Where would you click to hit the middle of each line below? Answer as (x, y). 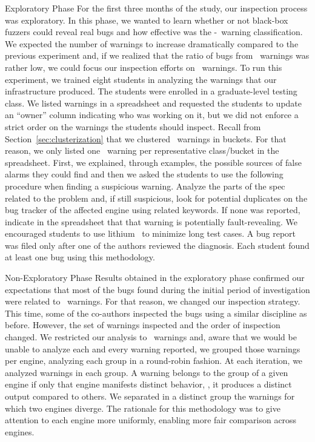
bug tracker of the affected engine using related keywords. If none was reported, (153, 210)
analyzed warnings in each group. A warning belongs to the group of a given (147, 372)
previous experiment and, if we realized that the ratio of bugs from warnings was (157, 55)
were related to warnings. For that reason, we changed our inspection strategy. (153, 301)
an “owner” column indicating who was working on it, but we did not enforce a (152, 115)
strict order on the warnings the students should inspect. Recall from (133, 126)
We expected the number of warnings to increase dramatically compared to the (152, 43)
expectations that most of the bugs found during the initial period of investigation (157, 289)
